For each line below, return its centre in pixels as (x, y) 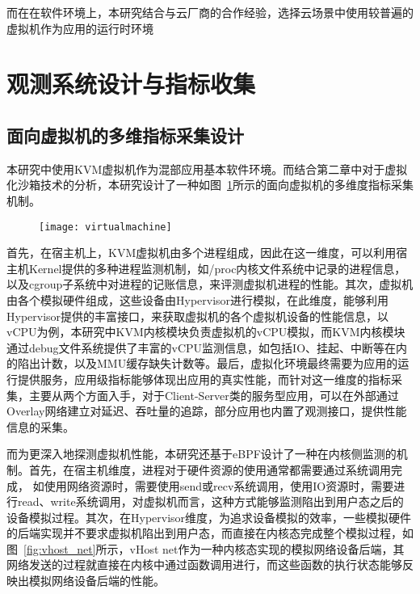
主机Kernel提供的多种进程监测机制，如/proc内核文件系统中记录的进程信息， (206, 268)
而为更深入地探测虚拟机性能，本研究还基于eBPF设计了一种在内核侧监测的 (202, 454)
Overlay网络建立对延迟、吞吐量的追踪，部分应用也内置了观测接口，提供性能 (207, 411)
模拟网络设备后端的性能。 (97, 581)
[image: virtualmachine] (105, 227)
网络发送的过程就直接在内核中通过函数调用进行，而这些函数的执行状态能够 (204, 565)
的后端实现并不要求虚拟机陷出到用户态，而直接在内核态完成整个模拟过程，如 (210, 533)
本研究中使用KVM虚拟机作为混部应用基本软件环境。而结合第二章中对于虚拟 (207, 169)
